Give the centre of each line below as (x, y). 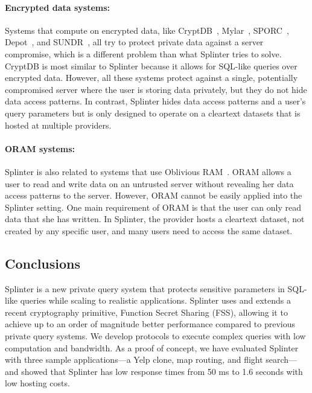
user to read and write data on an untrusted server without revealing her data (149, 183)
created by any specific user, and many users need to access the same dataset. (149, 230)
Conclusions (43, 263)
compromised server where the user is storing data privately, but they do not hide (156, 89)
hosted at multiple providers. (58, 125)
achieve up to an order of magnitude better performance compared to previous (150, 324)
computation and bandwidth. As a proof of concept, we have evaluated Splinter (152, 347)
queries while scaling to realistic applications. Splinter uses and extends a (155, 300)
